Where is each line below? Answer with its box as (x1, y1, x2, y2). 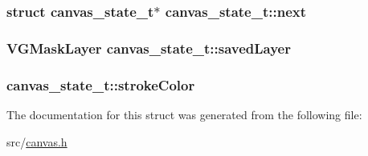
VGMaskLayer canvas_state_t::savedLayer (6, 38, 291, 58)
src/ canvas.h (6, 133, 67, 150)
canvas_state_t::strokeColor (6, 74, 195, 94)
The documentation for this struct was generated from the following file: (6, 106, 362, 122)
